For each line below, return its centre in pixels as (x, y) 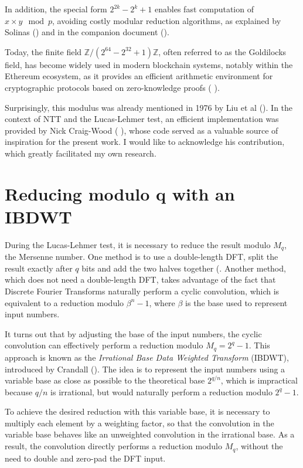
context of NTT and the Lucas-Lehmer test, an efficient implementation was (142, 119)
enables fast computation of (204, 9)
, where (162, 302)
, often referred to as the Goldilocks (222, 51)
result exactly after (39, 268)
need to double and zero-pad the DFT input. (85, 458)
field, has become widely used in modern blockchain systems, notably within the (149, 64)
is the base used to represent (236, 302)
